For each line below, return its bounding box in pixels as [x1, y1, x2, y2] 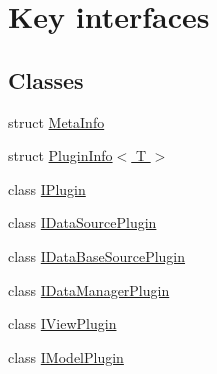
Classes [8, 64, 84, 95]
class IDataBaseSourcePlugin [8, 245, 186, 266]
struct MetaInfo [8, 111, 105, 132]
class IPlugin [8, 178, 86, 199]
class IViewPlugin [8, 313, 117, 334]
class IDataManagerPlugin [8, 279, 170, 300]
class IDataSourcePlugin [8, 212, 157, 233]
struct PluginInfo [8, 145, 113, 166]
